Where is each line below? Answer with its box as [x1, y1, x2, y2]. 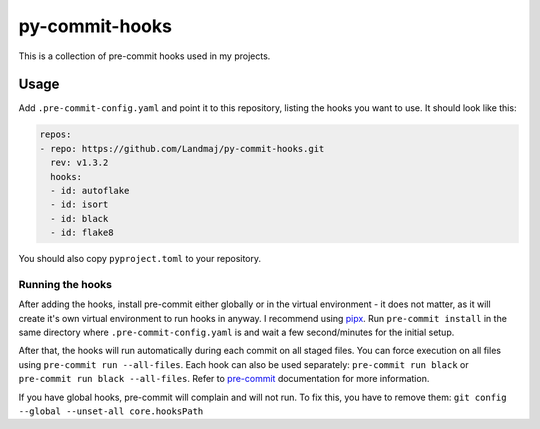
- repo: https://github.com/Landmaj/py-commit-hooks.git [39, 143, 325, 154]
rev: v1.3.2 [50, 157, 109, 169]
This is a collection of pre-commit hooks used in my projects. [18, 50, 271, 62]
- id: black [50, 213, 109, 224]
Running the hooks [18, 277, 112, 291]
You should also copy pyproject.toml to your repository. [18, 253, 262, 265]
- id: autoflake [50, 185, 130, 196]
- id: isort [50, 199, 109, 210]
